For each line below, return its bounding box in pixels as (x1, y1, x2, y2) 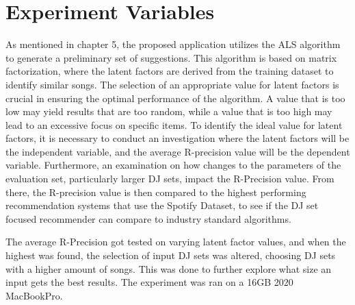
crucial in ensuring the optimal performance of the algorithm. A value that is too (5, 90, 345, 105)
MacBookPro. (5, 288, 63, 302)
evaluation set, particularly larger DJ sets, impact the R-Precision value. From (5, 171, 334, 186)
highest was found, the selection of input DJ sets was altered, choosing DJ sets (5, 248, 336, 263)
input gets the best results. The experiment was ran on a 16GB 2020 (5, 275, 293, 289)
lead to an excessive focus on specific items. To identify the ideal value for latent (5, 117, 343, 132)
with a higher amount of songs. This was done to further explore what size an (5, 261, 332, 276)
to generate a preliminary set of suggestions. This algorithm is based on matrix (5, 50, 337, 64)
